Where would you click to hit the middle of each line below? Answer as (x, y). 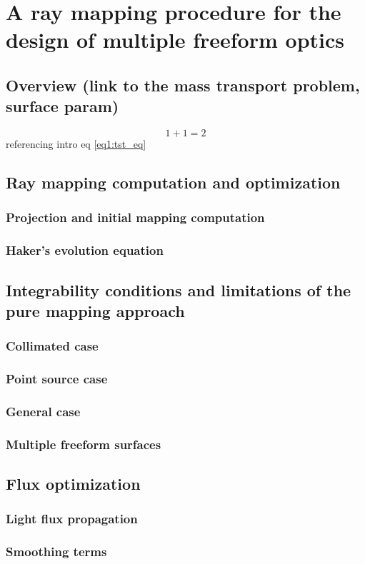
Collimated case (52, 346)
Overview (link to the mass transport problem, (183, 85)
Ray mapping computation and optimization (173, 182)
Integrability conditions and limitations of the (179, 289)
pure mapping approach (95, 311)
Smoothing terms (56, 552)
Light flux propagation (72, 519)
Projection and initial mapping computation (135, 217)
